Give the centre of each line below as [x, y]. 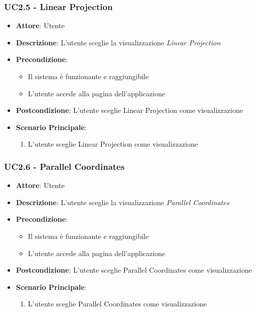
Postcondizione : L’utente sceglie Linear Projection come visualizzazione [129, 110]
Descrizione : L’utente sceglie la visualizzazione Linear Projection [118, 42]
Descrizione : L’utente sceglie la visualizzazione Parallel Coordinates [122, 202]
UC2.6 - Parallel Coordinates [65, 166]
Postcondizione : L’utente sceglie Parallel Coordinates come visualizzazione [134, 270]
